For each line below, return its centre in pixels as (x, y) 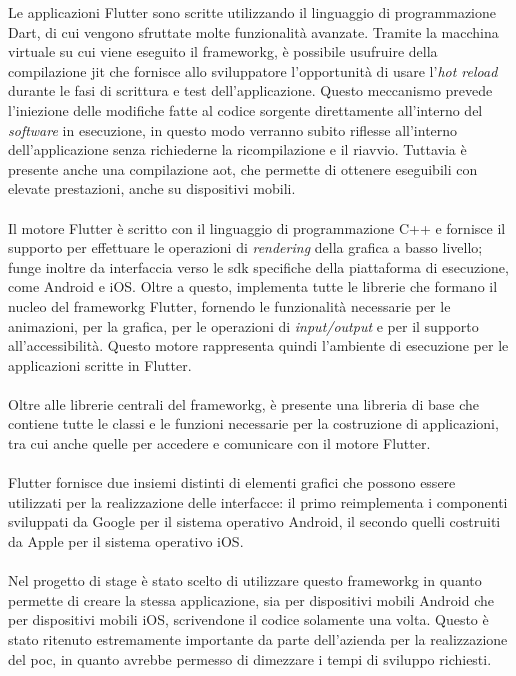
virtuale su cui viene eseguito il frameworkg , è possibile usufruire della (223, 51)
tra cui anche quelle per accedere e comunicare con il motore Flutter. (219, 443)
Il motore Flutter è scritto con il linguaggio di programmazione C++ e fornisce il (257, 227)
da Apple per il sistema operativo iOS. (126, 541)
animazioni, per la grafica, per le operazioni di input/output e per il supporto (243, 325)
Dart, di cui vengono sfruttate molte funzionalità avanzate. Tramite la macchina (253, 31)
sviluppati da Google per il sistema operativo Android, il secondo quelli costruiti (254, 521)
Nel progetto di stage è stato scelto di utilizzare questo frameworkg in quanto (245, 580)
